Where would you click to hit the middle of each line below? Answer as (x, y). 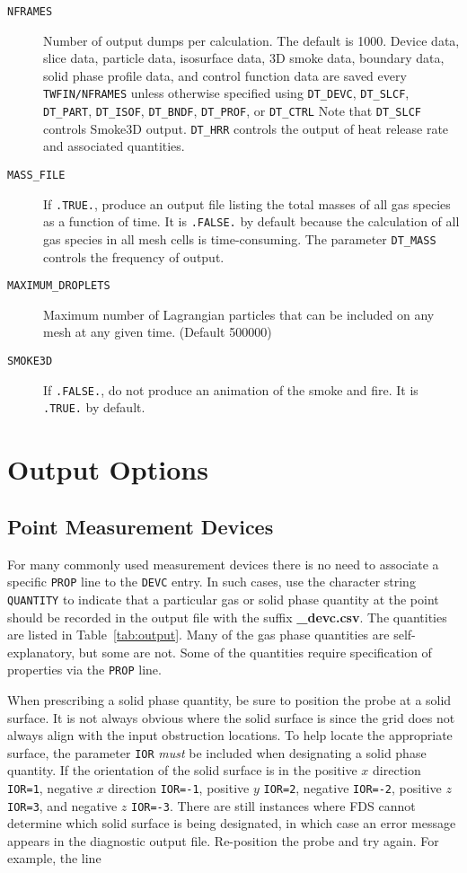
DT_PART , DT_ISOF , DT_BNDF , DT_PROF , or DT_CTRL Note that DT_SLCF (232, 111)
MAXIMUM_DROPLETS (59, 286)
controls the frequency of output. (134, 256)
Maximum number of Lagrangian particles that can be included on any (239, 314)
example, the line (54, 858)
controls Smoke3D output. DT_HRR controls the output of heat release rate (246, 128)
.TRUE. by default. (94, 407)
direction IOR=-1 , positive (179, 787)
